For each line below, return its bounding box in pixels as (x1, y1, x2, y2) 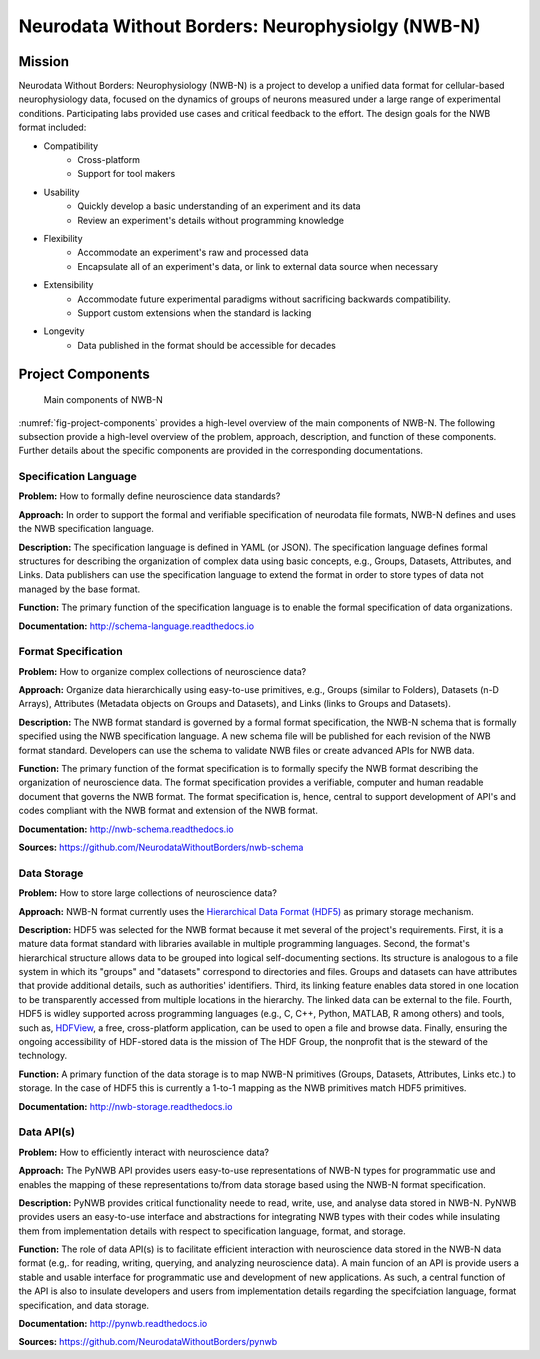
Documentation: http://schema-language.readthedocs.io (18, 620, 255, 632)
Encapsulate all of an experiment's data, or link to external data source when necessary (77, 260, 439, 272)
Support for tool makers (77, 168, 176, 180)
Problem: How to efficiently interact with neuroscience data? (18, 1146, 270, 1158)
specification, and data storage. (18, 1299, 150, 1311)
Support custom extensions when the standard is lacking (77, 306, 312, 319)
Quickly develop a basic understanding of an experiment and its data (77, 200, 361, 212)
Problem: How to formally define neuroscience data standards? (18, 490, 281, 502)
